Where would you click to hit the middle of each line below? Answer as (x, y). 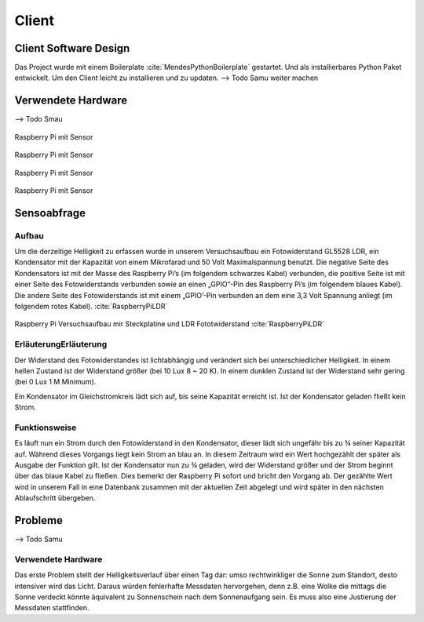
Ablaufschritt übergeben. (55, 498)
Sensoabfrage (50, 213)
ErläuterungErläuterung (61, 344)
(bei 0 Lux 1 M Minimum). (55, 382)
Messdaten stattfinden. (52, 608)
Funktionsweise (46, 427)
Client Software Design (72, 48)
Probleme (38, 520)
